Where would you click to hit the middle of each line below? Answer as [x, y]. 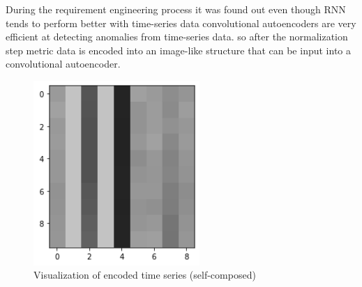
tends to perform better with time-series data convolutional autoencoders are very [181, 23]
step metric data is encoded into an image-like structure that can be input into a [178, 50]
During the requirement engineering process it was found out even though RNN [176, 9]
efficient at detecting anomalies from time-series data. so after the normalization [177, 37]
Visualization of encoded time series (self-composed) [145, 275]
